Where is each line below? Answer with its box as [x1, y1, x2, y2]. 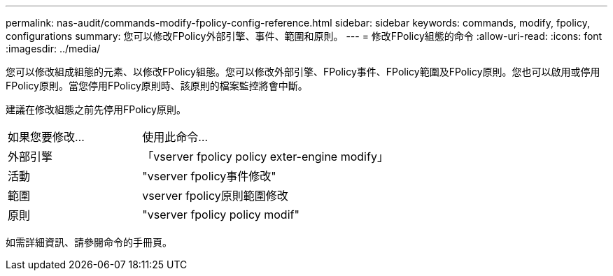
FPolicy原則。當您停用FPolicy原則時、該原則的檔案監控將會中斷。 [6, 80, 308, 92]
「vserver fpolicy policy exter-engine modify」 [142, 150, 388, 164]
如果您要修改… [8, 130, 85, 144]
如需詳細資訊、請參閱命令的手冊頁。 [6, 236, 172, 248]
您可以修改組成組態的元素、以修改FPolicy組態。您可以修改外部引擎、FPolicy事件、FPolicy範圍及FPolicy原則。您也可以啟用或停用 [6, 66, 600, 78]
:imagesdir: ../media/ [6, 43, 101, 55]
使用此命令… [142, 130, 209, 144]
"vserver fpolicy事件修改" [142, 169, 276, 183]
